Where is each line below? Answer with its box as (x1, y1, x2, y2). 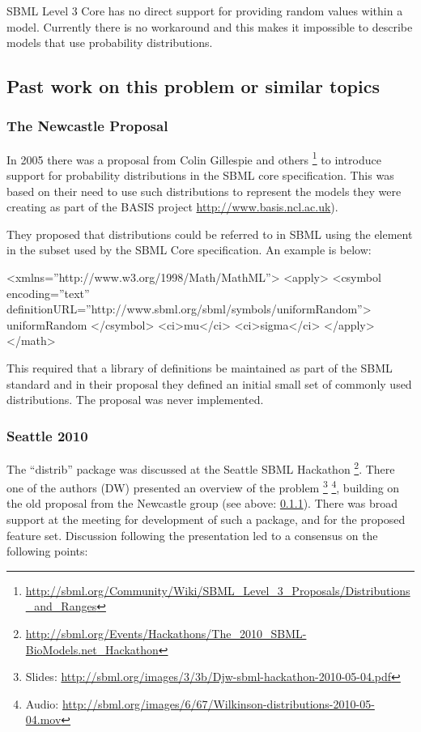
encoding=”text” (6, 284, 90, 301)
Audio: (25, 695, 59, 712)
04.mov (25, 711, 62, 728)
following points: (6, 543, 88, 560)
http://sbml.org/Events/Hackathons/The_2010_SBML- (25, 625, 307, 642)
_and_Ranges (25, 598, 97, 615)
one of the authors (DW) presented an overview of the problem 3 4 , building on (6, 477, 400, 496)
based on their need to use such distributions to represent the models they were (6, 182, 402, 199)
